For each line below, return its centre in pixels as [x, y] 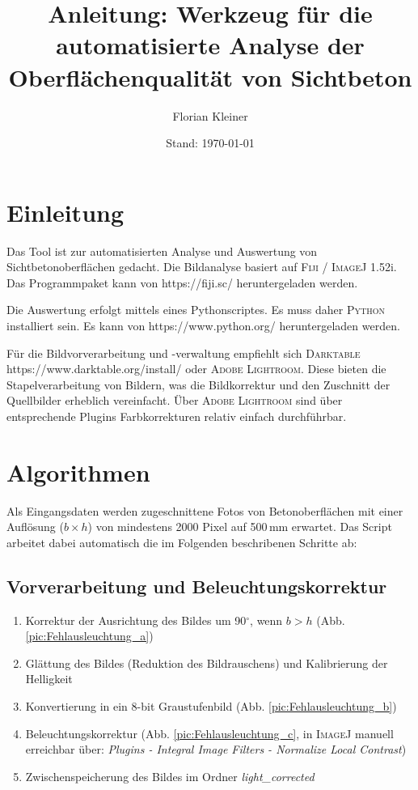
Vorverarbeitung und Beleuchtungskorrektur [197, 586]
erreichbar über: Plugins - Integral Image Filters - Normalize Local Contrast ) [216, 749]
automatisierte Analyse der [210, 45]
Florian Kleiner [210, 115]
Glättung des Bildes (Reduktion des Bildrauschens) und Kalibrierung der [207, 663]
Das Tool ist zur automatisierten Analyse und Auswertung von [162, 251]
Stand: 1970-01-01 [210, 143]
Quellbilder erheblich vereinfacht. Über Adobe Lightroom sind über [175, 400]
